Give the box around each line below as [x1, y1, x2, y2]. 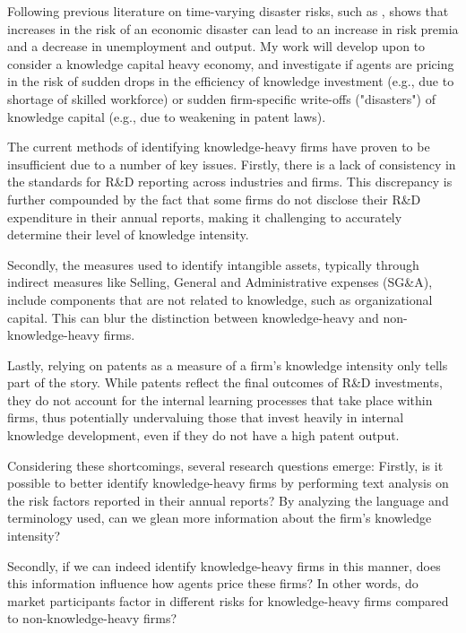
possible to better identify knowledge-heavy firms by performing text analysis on [7, 473, 449, 492]
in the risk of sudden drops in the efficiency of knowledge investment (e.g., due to [7, 72, 454, 91]
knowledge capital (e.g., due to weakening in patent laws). [7, 107, 326, 126]
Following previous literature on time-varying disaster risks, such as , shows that [7, 2, 449, 20]
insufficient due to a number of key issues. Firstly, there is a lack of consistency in [7, 154, 456, 173]
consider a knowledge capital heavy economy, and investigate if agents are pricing [7, 54, 454, 73]
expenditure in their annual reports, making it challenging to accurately [7, 207, 402, 226]
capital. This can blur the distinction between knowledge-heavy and [7, 308, 379, 326]
